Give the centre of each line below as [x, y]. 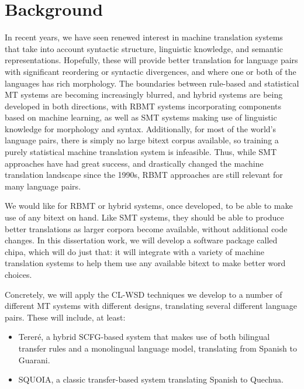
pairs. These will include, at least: [65, 317]
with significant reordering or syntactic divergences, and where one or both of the [151, 71]
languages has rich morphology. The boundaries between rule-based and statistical [152, 83]
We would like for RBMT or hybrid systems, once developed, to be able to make [149, 206]
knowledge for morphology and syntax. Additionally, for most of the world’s [141, 128]
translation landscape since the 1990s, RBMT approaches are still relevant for [144, 175]
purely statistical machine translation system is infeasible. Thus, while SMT [141, 152]
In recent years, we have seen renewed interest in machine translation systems [144, 37]
